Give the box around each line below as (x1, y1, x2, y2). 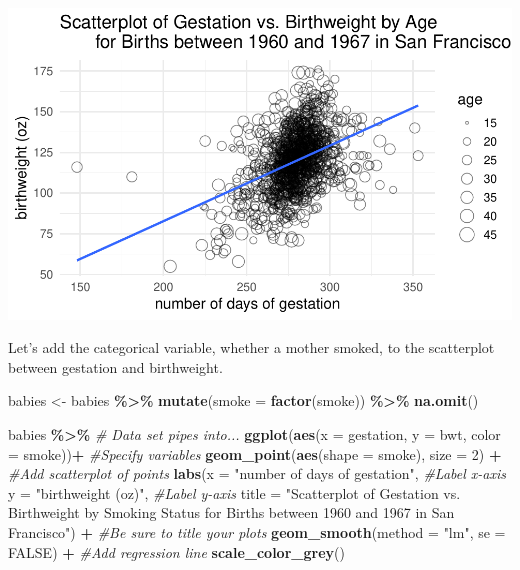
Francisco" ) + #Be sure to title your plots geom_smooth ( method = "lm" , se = (8, 522, 506, 543)
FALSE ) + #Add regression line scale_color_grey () (8, 541, 345, 562)
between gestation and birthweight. (8, 356, 223, 377)
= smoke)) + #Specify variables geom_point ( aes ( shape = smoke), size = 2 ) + (8, 443, 502, 464)
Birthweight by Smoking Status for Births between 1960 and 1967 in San (8, 502, 455, 523)
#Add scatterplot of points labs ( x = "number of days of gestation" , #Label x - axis (8, 463, 507, 484)
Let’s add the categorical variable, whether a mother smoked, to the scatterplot (8, 337, 495, 358)
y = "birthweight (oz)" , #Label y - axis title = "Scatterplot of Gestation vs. (8, 482, 461, 503)
